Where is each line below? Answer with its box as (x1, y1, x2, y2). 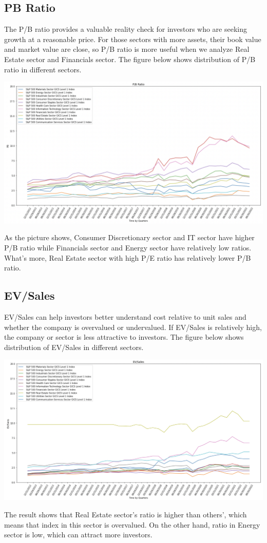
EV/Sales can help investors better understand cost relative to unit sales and (4, 311, 246, 322)
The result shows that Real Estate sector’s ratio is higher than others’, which (4, 509, 247, 520)
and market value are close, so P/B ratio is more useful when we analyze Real (4, 44, 250, 54)
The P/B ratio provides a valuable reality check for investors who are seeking (4, 24, 247, 34)
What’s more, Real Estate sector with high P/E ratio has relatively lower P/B (4, 252, 251, 263)
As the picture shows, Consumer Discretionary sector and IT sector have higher (4, 232, 255, 243)
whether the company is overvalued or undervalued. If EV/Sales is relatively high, (4, 321, 262, 332)
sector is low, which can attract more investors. (4, 529, 152, 540)
